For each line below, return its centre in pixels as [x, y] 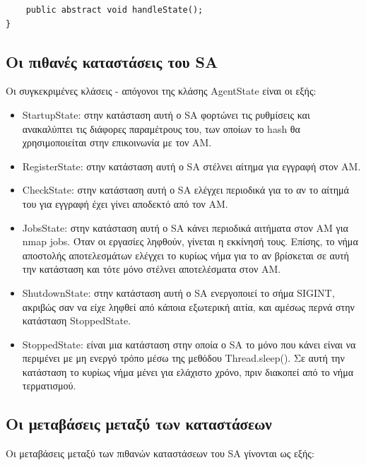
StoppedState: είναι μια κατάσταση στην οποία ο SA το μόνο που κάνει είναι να [189, 344]
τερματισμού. [49, 385]
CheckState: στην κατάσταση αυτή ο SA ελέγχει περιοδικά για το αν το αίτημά [185, 190]
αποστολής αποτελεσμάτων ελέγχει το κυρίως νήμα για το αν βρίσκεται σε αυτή [185, 255]
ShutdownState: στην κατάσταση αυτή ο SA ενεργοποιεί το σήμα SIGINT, [178, 292]
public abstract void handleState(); [114, 10]
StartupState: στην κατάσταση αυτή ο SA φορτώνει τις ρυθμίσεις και [166, 114]
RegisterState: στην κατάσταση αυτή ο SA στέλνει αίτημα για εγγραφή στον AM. [191, 166]
